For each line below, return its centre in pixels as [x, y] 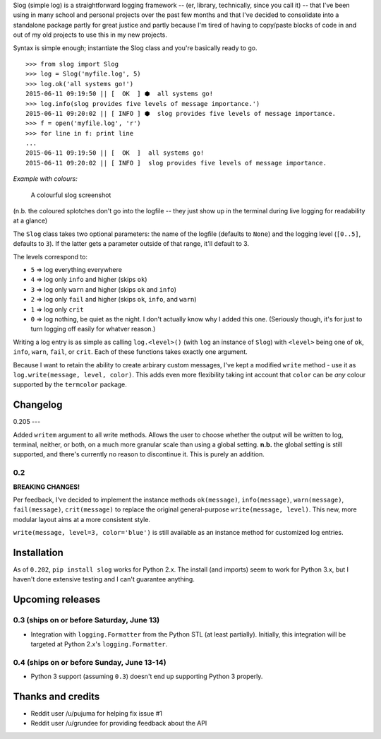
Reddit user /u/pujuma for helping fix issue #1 [96, 713]
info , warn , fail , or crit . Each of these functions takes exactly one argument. [131, 352]
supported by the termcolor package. [70, 384]
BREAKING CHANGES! [47, 487]
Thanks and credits [56, 696]
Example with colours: [45, 179]
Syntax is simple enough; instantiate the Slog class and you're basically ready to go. [135, 48]
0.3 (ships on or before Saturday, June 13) [86, 620]
